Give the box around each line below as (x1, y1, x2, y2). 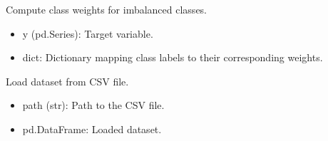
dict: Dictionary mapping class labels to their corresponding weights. (22, 50, 323, 65)
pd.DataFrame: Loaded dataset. (22, 121, 162, 136)
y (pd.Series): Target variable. (22, 26, 153, 41)
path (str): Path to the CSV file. (22, 98, 165, 113)
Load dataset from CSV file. (6, 73, 129, 88)
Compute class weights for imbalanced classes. (6, 2, 207, 16)
